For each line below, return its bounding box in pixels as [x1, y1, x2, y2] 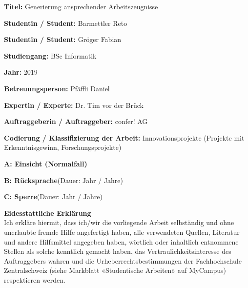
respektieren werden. [4, 274, 65, 285]
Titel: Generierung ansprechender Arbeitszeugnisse [4, 1, 158, 11]
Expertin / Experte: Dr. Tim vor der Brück [4, 100, 144, 110]
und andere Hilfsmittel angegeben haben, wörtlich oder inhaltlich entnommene [4, 236, 239, 247]
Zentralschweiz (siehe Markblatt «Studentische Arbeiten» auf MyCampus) [4, 265, 227, 275]
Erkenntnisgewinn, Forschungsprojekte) [4, 142, 122, 152]
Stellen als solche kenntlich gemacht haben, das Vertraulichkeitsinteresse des [4, 246, 231, 256]
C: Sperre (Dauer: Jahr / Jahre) [4, 191, 103, 202]
